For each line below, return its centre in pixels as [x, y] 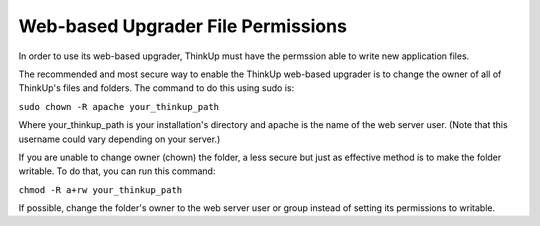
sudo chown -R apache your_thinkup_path [119, 106]
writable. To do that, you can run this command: [117, 171]
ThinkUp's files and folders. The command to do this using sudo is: [156, 88]
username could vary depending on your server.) [119, 139]
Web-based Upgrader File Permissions [182, 26]
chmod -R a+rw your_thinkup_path [100, 189]
